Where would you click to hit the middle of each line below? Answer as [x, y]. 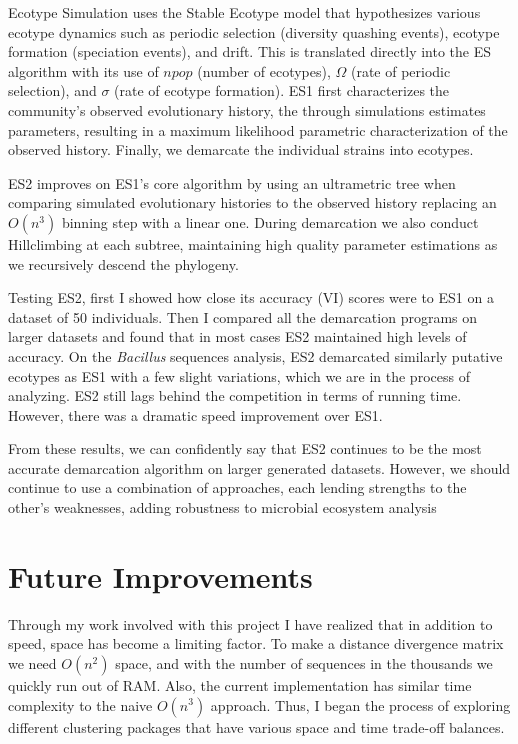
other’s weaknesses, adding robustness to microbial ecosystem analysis [222, 507]
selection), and [52, 90]
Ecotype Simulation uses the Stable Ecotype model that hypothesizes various [244, 12]
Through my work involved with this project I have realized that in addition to [250, 623]
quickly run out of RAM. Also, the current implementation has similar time [240, 684]
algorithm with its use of [83, 70]
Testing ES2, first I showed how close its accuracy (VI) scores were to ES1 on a [251, 297]
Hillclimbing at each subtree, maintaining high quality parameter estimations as [253, 243]
